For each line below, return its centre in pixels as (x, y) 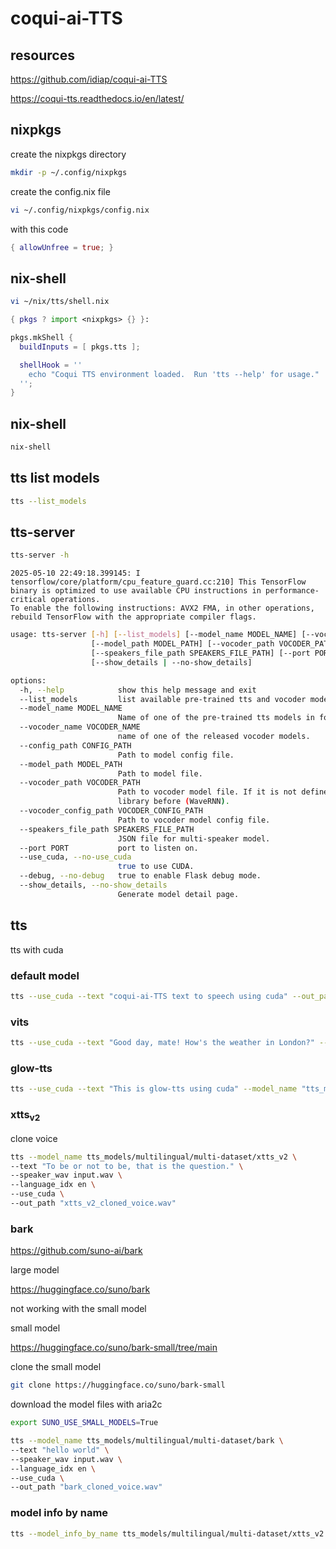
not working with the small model (78, 1309)
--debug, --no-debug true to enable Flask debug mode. (140, 876)
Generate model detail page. (178, 894)
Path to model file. (160, 773)
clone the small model (56, 1367)
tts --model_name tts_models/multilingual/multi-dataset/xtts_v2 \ (154, 1157)
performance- (292, 591)
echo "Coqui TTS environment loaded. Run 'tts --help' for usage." (174, 374)
